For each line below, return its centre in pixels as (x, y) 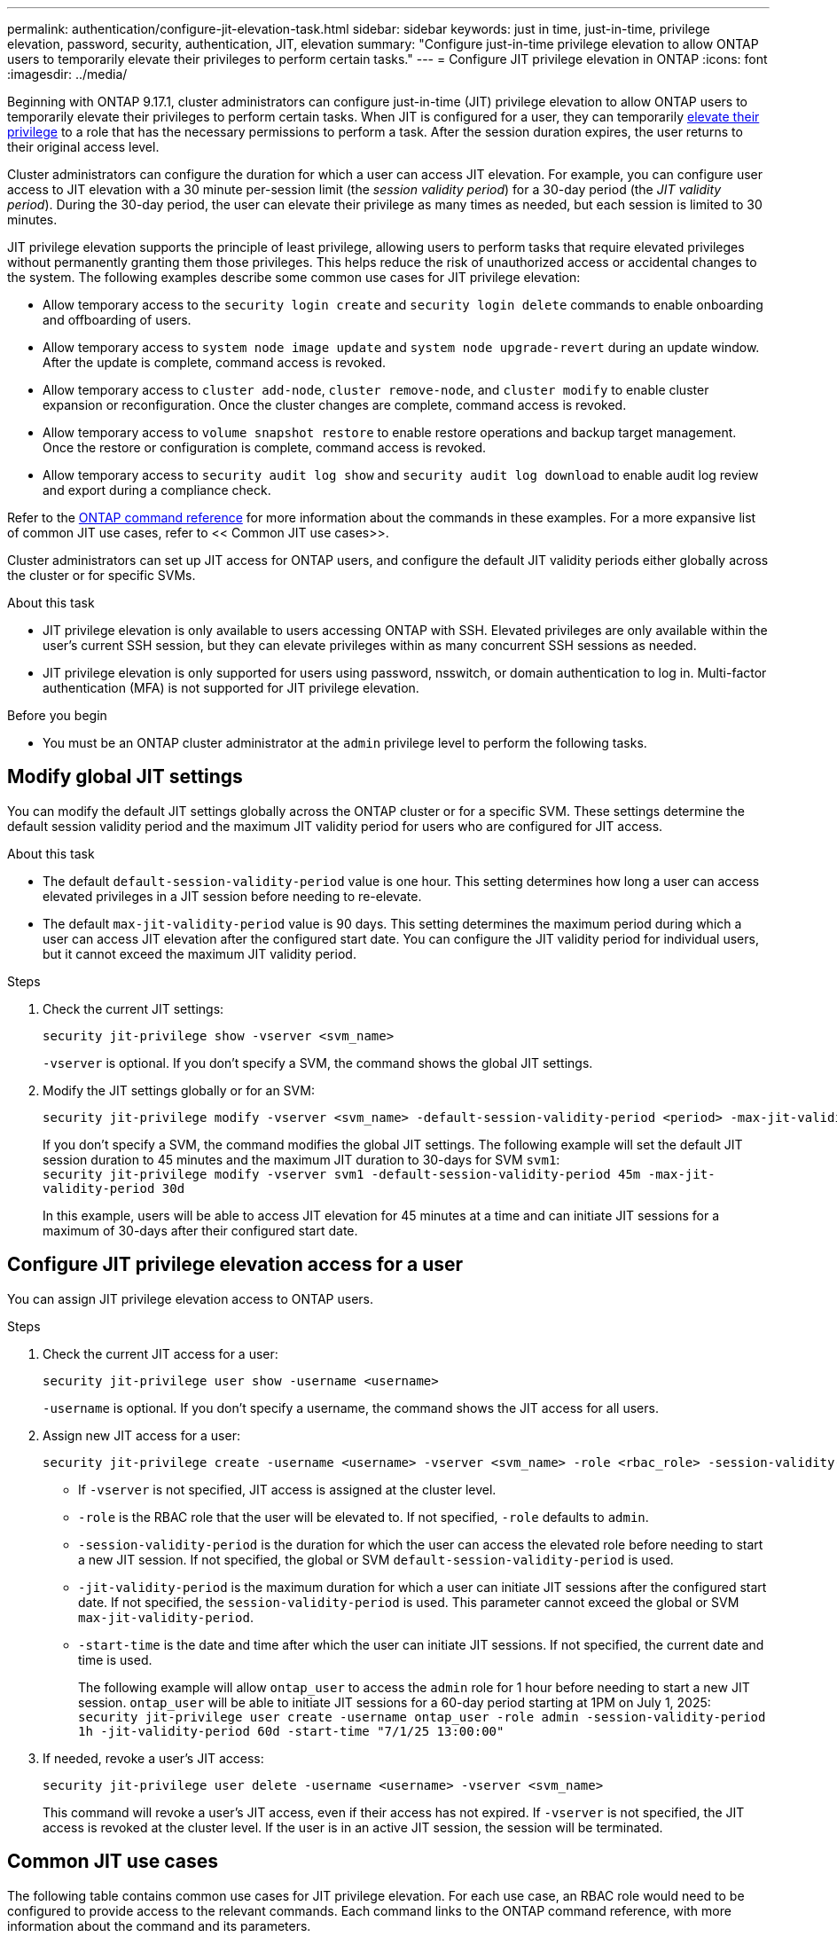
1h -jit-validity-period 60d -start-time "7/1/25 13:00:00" (291, 1731)
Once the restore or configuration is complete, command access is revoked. (265, 447)
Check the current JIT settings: (133, 1008)
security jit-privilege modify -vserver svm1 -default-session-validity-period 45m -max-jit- (379, 1174)
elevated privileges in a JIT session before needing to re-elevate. (232, 896)
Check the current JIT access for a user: (160, 1353)
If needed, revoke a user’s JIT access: (153, 1758)
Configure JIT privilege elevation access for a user (235, 1265)
